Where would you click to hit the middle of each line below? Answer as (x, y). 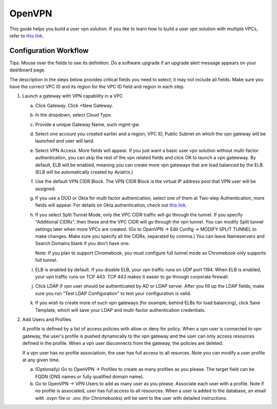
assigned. (45, 189)
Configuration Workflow (49, 51)
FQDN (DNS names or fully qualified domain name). (90, 376)
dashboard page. (27, 70)
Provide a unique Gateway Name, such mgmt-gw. (87, 124)
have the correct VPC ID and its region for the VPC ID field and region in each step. (97, 87)
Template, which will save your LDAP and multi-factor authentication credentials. (120, 310)
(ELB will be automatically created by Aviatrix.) (84, 172)
